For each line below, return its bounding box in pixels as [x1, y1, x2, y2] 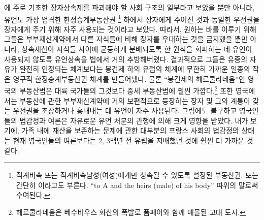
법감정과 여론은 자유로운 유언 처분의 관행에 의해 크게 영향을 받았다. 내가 [19, 115, 248, 125]
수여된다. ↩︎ [16, 190, 50, 200]
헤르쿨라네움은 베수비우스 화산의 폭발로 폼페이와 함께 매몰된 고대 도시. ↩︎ [16, 207, 246, 217]
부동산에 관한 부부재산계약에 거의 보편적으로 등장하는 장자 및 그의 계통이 [19, 95, 250, 106]
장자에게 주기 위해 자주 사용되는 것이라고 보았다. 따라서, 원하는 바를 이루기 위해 [4, 23, 256, 34]
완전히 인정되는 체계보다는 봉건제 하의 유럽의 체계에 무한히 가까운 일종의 [19, 64, 250, 74]
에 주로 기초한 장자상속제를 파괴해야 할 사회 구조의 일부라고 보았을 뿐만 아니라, [4, 2, 255, 12]
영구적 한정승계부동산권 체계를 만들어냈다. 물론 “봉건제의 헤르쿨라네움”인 [13, 73, 245, 84]
